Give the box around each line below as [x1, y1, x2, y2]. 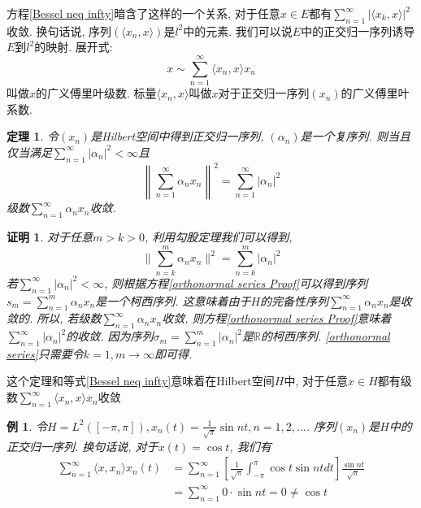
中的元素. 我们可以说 [183, 22, 293, 39]
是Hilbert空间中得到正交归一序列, [90, 128, 264, 145]
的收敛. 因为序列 [66, 328, 154, 345]
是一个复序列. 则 [300, 128, 388, 145]
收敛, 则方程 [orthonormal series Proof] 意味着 [162, 310, 392, 327]
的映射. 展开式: [34, 38, 113, 55]
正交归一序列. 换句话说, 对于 [7, 437, 158, 454]
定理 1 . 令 [7, 128, 59, 145]
